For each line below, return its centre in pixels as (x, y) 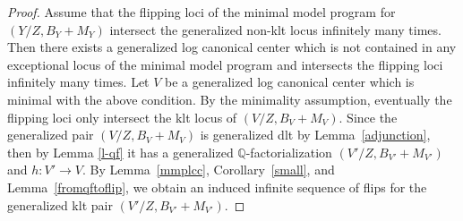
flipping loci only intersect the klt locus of (122, 117)
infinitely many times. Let (78, 82)
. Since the (368, 117)
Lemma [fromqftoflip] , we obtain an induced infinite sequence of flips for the (217, 187)
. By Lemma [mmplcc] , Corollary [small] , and (208, 170)
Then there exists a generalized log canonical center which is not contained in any (232, 47)
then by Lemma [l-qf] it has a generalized (120, 152)
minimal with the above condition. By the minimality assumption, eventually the (230, 99)
